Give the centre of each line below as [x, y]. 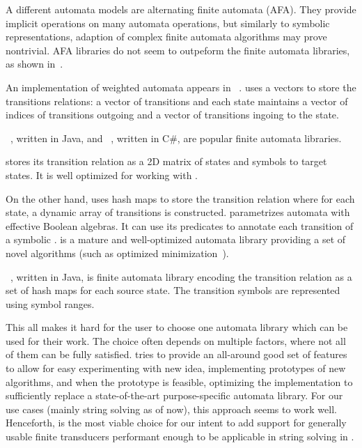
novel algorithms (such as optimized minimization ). [117, 253]
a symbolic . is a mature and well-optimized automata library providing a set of [176, 239]
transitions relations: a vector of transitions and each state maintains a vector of [177, 101]
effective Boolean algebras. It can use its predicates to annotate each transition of [180, 225]
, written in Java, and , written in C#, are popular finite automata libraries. [176, 138]
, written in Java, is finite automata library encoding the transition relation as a [181, 276]
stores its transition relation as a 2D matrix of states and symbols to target [166, 161]
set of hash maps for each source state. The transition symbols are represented [173, 290]
